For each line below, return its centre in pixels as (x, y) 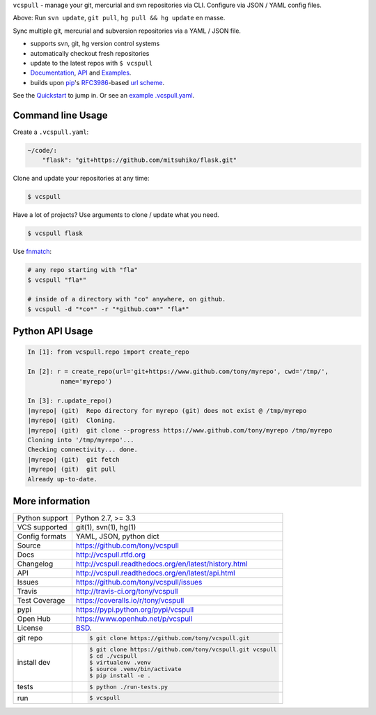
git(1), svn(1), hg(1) (106, 527)
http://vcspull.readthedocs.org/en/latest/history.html (162, 564)
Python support (43, 518)
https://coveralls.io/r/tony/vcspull (130, 601)
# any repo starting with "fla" (83, 270)
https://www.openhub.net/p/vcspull (134, 619)
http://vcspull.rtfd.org (111, 555)
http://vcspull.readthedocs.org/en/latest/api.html (156, 573)
